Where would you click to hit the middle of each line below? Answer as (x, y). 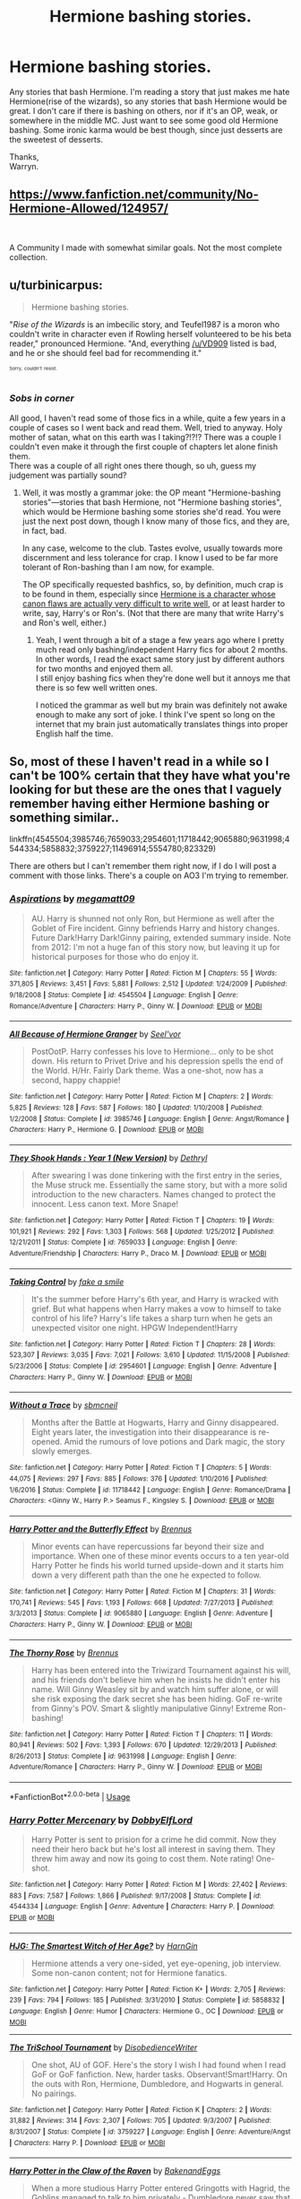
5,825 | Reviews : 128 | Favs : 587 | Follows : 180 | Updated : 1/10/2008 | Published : (136, 1108)
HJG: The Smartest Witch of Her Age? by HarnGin (104, 1946)
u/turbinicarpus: (56, 286)
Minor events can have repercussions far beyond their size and (147, 1546)
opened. (47, 1442)
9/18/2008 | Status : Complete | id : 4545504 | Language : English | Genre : (124, 995)
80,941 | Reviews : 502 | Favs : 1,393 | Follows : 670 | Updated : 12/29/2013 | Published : (143, 1745)
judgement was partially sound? (68, 475)
